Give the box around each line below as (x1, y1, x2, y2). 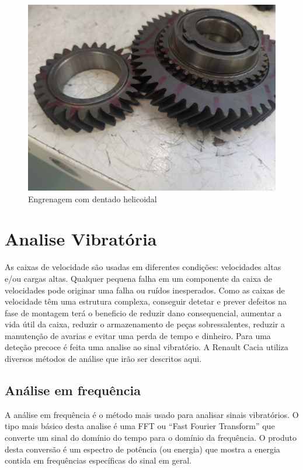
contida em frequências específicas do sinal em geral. (5, 454, 192, 466)
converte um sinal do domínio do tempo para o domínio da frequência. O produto (5, 431, 297, 444)
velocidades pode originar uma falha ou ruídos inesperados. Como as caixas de (5, 284, 285, 296)
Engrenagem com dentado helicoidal (28, 192, 157, 205)
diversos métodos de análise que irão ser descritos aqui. (5, 352, 202, 365)
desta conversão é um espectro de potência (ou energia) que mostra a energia (5, 443, 280, 455)
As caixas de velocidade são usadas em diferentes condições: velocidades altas (5, 261, 281, 273)
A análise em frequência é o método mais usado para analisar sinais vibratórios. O (5, 408, 299, 420)
